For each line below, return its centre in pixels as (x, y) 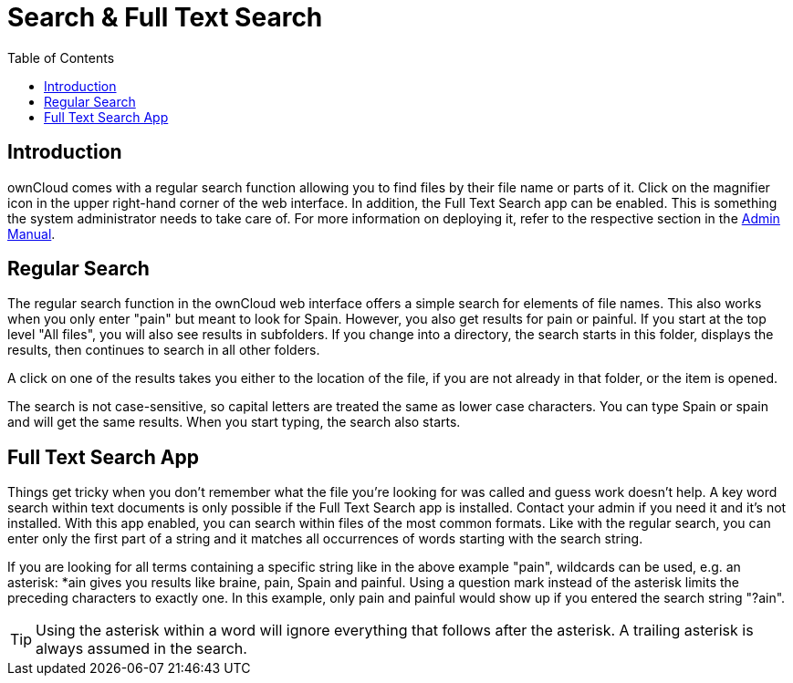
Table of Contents (61, 57)
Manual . (31, 233)
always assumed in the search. (141, 649)
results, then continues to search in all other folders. (164, 350)
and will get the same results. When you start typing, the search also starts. (234, 422)
